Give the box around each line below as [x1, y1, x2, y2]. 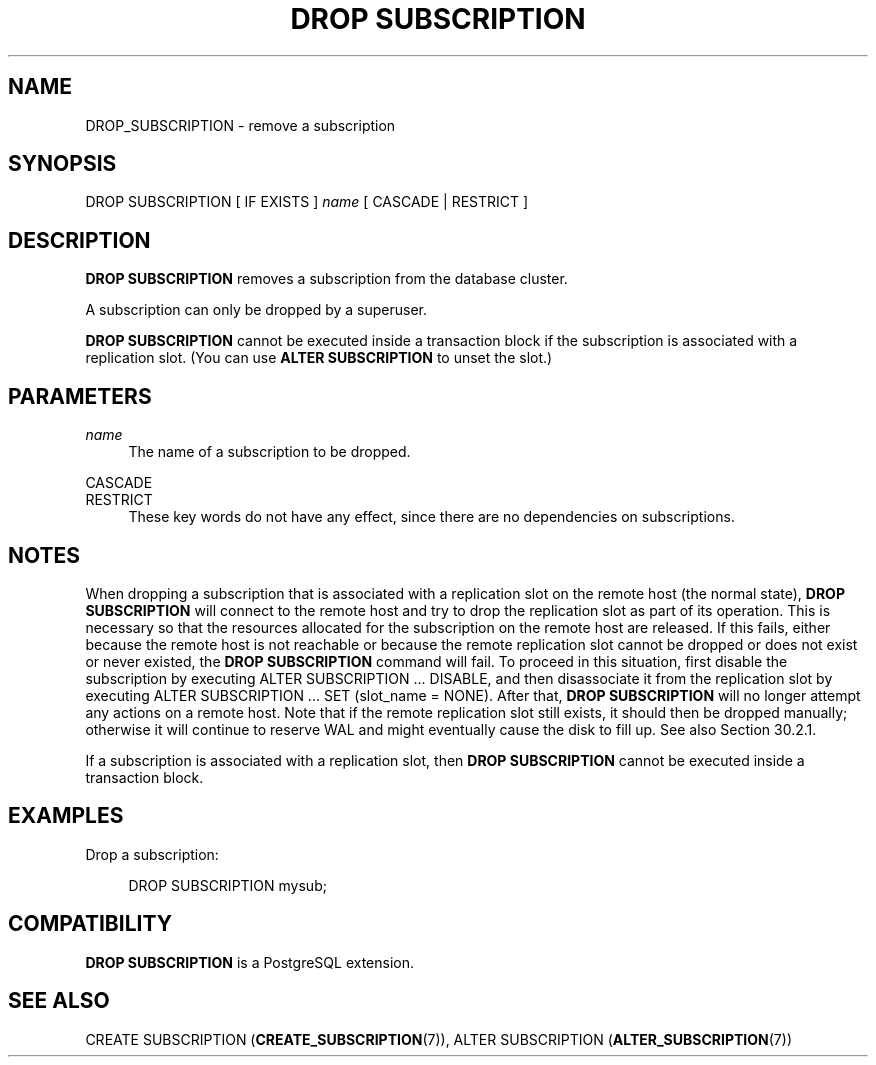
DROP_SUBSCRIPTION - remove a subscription [85, 116, 396, 134]
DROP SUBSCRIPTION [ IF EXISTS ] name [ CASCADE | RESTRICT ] [85, 193, 529, 211]
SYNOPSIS [8, 151, 117, 177]
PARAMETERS [8, 383, 152, 409]
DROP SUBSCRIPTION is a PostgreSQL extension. [85, 953, 414, 971]
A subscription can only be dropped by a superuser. [85, 301, 428, 319]
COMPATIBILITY [8, 911, 172, 937]
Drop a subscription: [85, 845, 219, 863]
